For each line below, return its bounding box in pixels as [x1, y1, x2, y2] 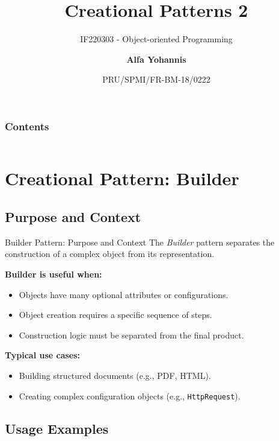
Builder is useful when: [5, 267, 102, 280]
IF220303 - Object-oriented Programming [80, 33, 233, 45]
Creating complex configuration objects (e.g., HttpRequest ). [19, 389, 241, 402]
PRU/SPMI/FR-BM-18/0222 [102, 73, 210, 86]
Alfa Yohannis [126, 52, 186, 65]
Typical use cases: [5, 349, 81, 361]
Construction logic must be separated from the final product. [19, 328, 244, 341]
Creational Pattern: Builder [5, 166, 239, 191]
